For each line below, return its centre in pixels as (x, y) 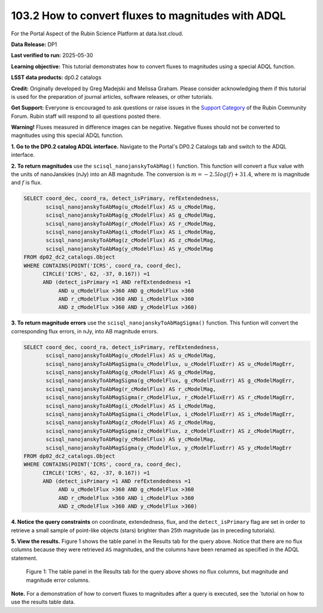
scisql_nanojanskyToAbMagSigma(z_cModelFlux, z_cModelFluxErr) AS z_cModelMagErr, (170, 431)
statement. (24, 558)
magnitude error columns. (58, 580)
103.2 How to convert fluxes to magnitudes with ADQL (149, 16)
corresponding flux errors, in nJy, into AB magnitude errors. (85, 331)
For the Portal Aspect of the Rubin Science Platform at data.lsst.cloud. (97, 34)
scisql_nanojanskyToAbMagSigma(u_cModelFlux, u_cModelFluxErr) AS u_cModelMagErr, (170, 364)
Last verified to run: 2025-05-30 (52, 55)
